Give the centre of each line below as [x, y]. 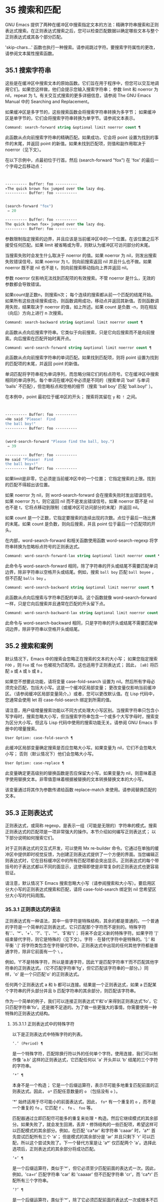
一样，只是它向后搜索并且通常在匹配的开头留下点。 [56, 603]
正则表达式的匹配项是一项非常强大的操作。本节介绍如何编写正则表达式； [78, 832]
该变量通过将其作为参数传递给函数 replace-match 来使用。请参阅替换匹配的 [81, 790]
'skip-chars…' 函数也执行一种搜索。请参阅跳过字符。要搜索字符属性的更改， [81, 47]
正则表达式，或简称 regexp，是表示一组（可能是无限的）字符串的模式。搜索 [81, 826]
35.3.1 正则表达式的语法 [33, 909]
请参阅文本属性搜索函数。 [31, 53]
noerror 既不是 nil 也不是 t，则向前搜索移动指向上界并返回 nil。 [68, 267]
